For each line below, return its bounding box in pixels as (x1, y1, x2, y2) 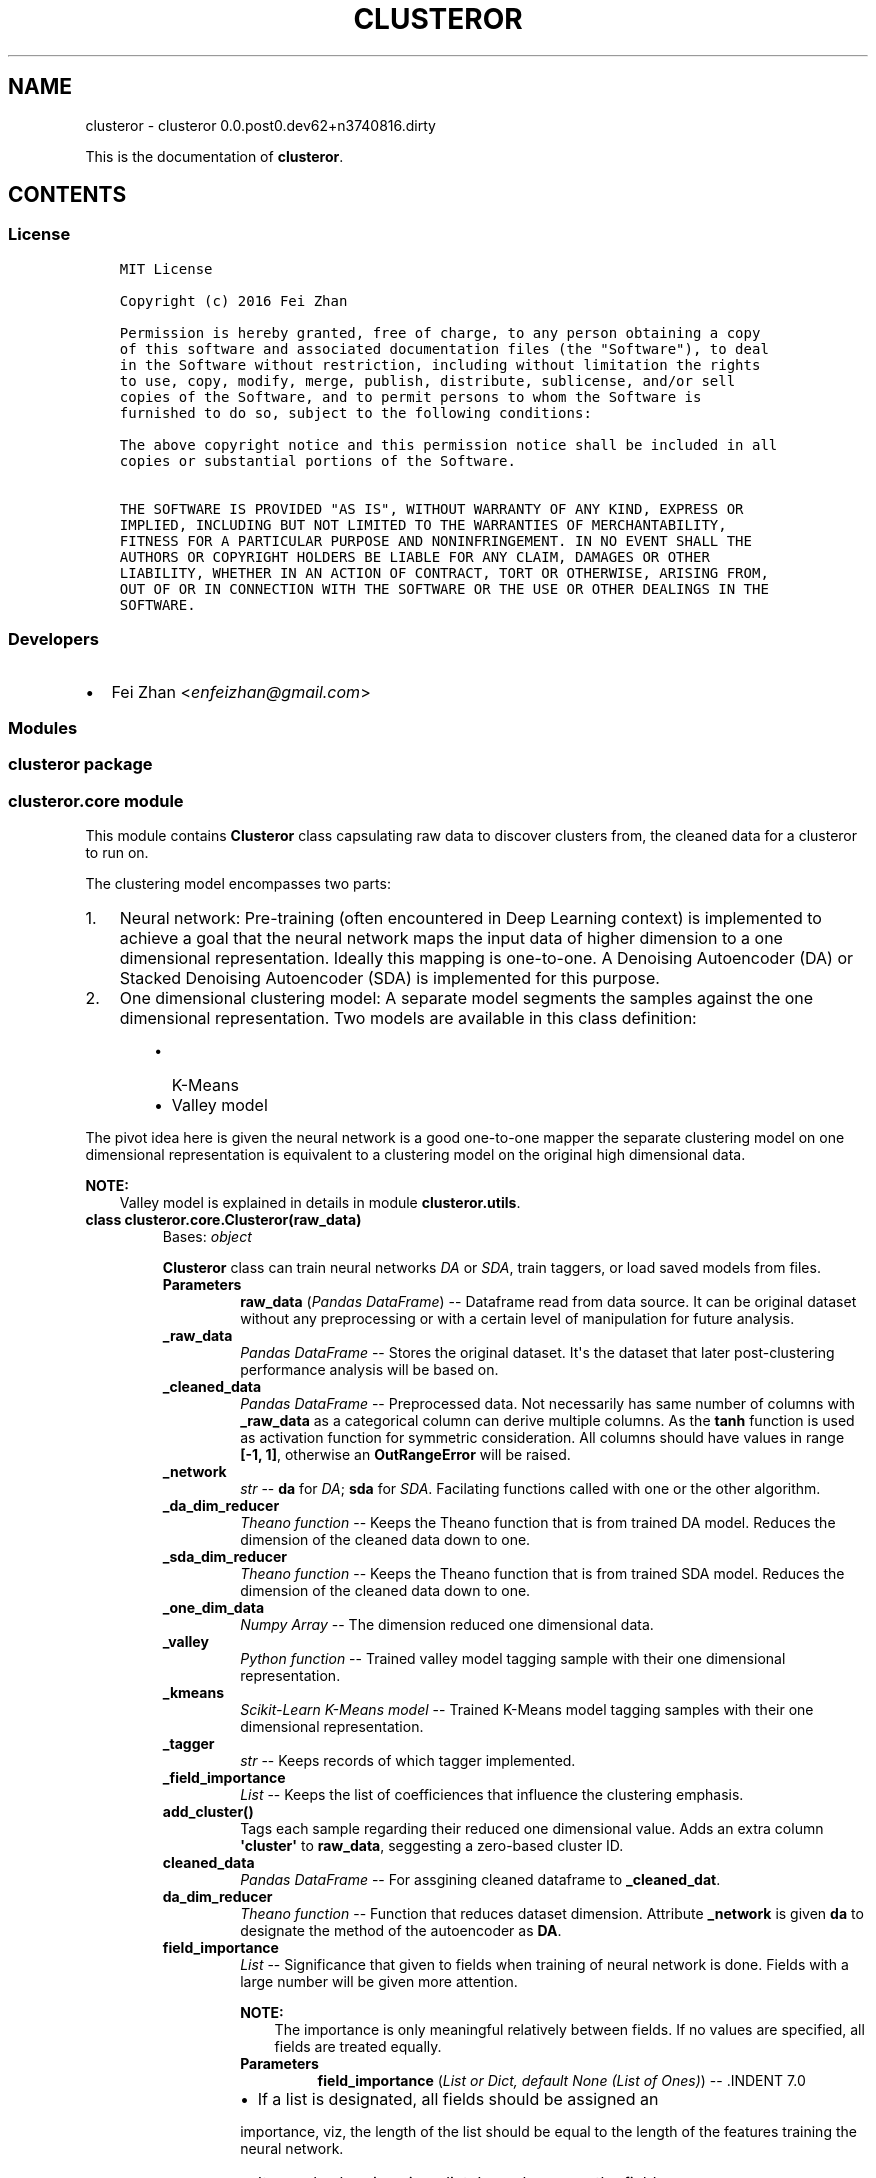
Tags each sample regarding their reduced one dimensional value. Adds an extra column (240, 1820, 824, 1838)
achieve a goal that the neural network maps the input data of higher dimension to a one (119, 928, 783, 949)
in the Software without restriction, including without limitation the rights (119, 356, 761, 373)
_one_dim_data (162, 1599, 265, 1617)
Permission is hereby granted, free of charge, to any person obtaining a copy (119, 324, 761, 341)
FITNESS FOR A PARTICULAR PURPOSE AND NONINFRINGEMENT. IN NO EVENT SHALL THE (119, 532, 752, 549)
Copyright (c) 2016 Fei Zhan (119, 292, 348, 309)
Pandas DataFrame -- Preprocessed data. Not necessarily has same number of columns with (240, 1395, 856, 1413)
